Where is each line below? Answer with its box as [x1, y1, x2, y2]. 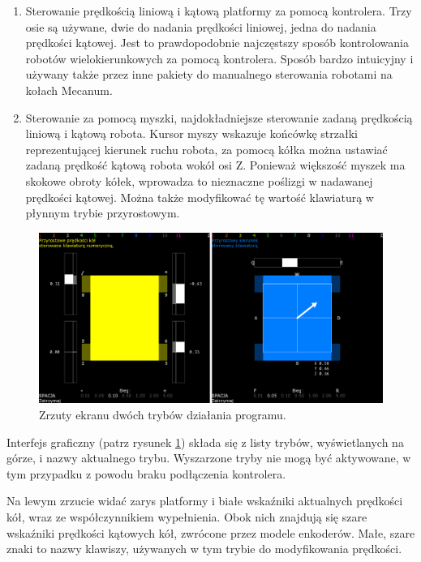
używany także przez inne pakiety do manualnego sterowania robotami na [25, 66, 393, 83]
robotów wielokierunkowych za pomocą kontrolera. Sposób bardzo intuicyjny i [25, 49, 414, 66]
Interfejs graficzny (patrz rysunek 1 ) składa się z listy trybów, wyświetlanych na [6, 433, 404, 450]
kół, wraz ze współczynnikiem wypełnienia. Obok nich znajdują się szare [6, 508, 367, 526]
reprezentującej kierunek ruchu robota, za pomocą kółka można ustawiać [25, 140, 388, 157]
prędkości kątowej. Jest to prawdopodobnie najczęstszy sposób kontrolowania [25, 34, 409, 51]
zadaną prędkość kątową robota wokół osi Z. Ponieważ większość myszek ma [25, 157, 406, 174]
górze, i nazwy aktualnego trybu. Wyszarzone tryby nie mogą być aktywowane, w [6, 449, 411, 466]
